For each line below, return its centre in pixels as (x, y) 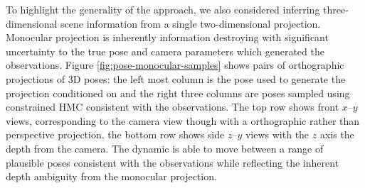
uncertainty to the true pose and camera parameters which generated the (165, 51)
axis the (337, 134)
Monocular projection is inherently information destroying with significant (167, 37)
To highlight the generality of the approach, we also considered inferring (163, 9)
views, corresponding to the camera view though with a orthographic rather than (183, 120)
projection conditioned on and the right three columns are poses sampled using (178, 93)
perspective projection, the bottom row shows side (115, 134)
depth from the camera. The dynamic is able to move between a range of (165, 148)
